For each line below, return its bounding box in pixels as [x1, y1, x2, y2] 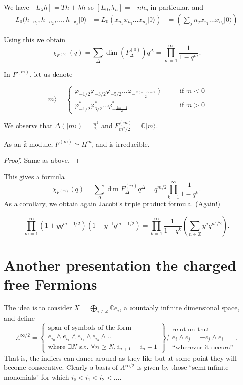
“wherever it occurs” [172, 344, 233, 351]
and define [4, 313, 35, 323]
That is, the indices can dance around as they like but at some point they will [4, 352, 237, 363]
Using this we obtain [4, 35, 66, 45]
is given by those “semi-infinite [137, 362, 229, 372]
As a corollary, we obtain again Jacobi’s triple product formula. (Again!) [4, 199, 220, 209]
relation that [172, 326, 210, 333]
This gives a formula [4, 171, 65, 181]
